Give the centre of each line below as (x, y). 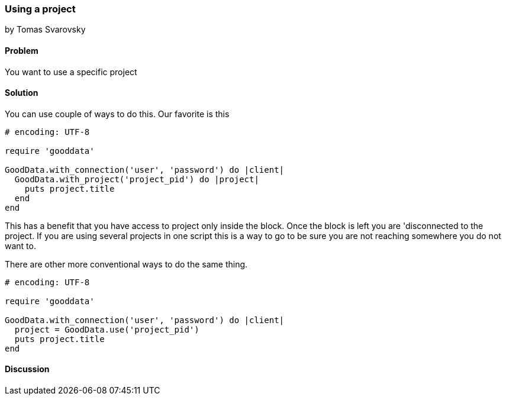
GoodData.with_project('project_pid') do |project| (137, 179)
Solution (22, 93)
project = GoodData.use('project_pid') (107, 329)
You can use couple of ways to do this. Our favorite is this (117, 114)
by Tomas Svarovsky (45, 30)
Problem (22, 50)
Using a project (40, 9)
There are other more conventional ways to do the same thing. (126, 264)
